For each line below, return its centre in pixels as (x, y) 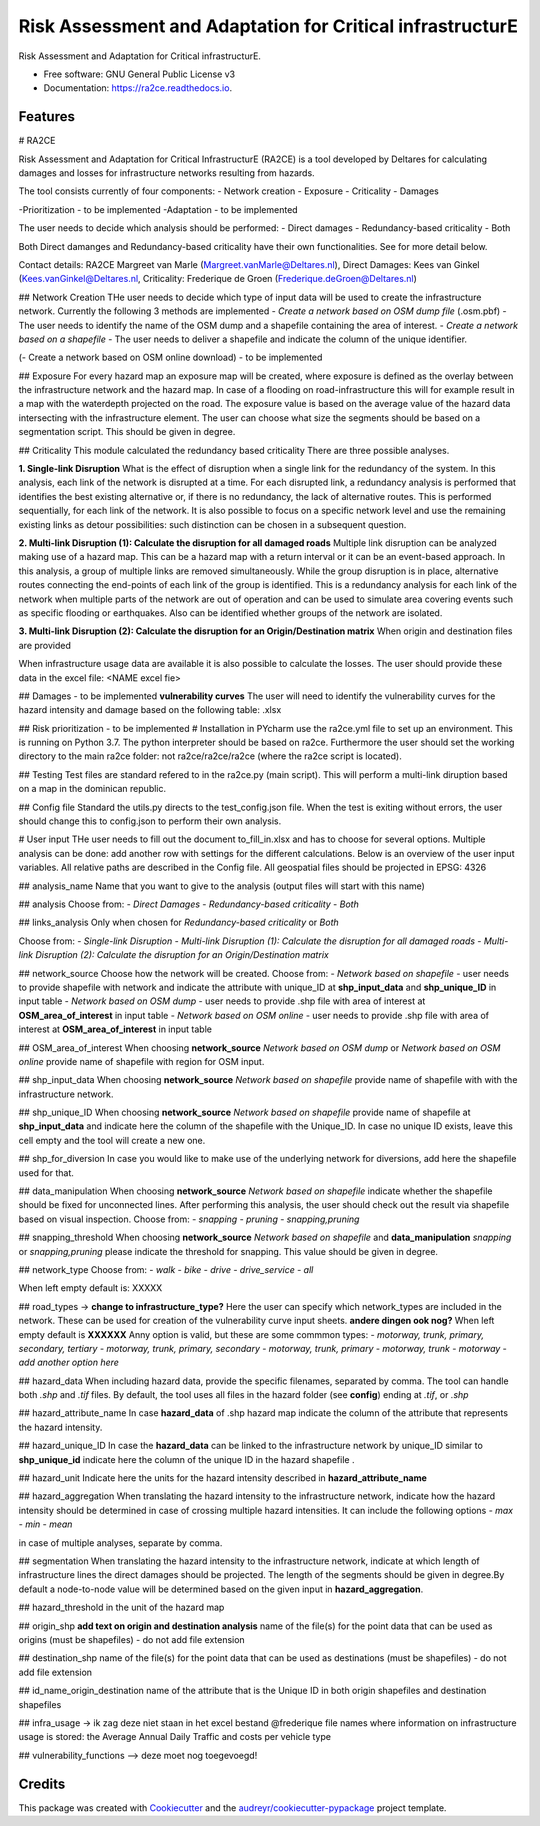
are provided (45, 645)
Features (46, 116)
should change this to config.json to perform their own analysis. (150, 821)
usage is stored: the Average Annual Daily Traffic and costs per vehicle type (175, 1737)
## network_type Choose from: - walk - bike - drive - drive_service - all (166, 1269)
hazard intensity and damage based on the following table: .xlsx (150, 710)
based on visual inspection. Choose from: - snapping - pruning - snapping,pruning (189, 1219)
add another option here (69, 1362)
